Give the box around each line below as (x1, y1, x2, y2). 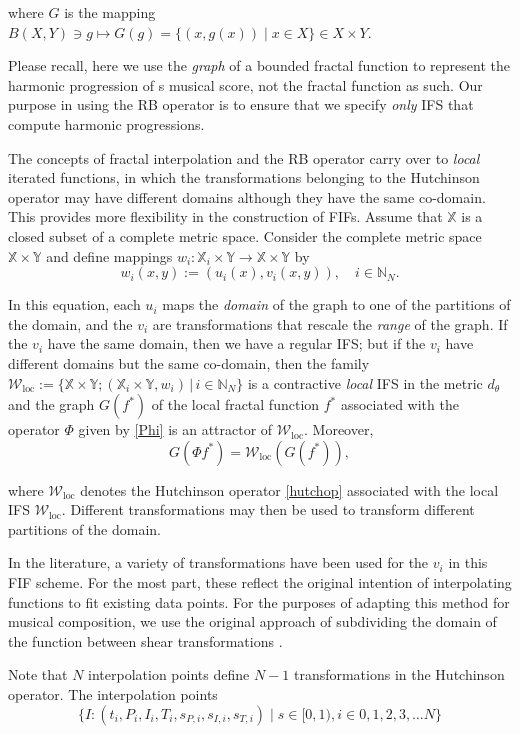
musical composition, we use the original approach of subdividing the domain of (8, 611, 497, 632)
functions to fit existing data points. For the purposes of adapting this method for (8, 591, 510, 612)
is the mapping (64, 2, 156, 22)
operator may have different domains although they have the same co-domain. (8, 186, 486, 207)
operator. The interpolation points (8, 684, 218, 705)
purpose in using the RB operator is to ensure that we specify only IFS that (8, 94, 474, 115)
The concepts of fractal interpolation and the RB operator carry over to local (8, 147, 480, 168)
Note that (8, 664, 68, 685)
